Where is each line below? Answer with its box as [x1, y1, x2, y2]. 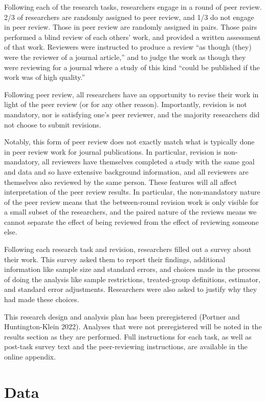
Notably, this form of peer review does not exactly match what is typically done [4, 136, 255, 147]
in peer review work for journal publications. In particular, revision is [4, 146, 221, 157]
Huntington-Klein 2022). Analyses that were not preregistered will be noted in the [4, 321, 262, 332]
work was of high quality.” [4, 72, 85, 82]
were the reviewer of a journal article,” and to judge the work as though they [4, 51, 246, 62]
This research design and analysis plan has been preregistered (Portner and [4, 311, 240, 322]
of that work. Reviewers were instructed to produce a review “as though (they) [4, 41, 252, 52]
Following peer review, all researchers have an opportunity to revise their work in [4, 89, 259, 99]
